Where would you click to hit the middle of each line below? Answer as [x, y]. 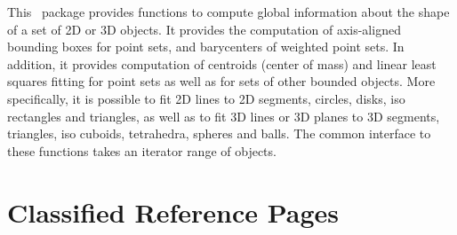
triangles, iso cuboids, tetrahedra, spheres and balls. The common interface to [219, 133]
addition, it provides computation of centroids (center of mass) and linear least [222, 63]
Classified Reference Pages [173, 211]
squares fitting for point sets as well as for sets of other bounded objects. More [221, 81]
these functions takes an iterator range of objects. [142, 150]
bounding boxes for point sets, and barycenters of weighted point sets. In [206, 47]
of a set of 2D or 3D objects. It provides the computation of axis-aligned [204, 29]
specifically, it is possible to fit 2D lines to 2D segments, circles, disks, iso [206, 98]
